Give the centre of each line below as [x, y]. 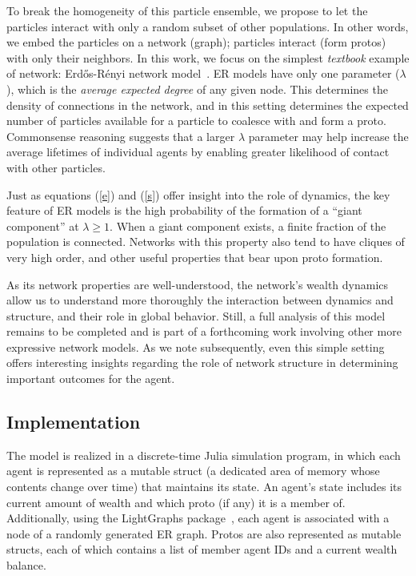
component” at [43, 226]
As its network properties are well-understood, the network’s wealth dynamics [198, 284]
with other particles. [56, 167]
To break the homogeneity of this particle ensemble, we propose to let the [187, 10]
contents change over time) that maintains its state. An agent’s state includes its [204, 487]
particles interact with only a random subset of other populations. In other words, [208, 26]
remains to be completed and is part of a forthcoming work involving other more [204, 331]
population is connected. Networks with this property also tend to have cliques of [206, 242]
